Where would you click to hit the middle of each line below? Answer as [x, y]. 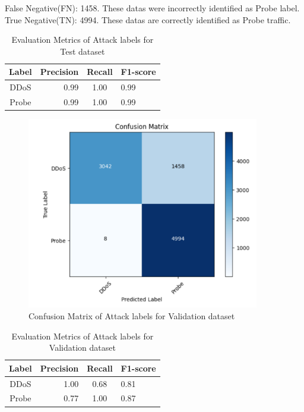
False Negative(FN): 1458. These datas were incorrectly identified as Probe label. [152, 8]
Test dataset [83, 51]
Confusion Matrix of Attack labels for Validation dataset [132, 316]
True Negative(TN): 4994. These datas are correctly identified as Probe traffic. [148, 19]
